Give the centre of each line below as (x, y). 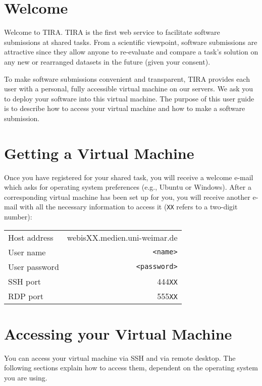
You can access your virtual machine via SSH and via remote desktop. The (120, 357)
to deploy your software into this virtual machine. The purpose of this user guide (129, 98)
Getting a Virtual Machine (99, 153)
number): (18, 217)
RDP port (26, 296)
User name (27, 252)
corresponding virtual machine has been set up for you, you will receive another (127, 197)
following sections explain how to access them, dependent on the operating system (131, 368)
